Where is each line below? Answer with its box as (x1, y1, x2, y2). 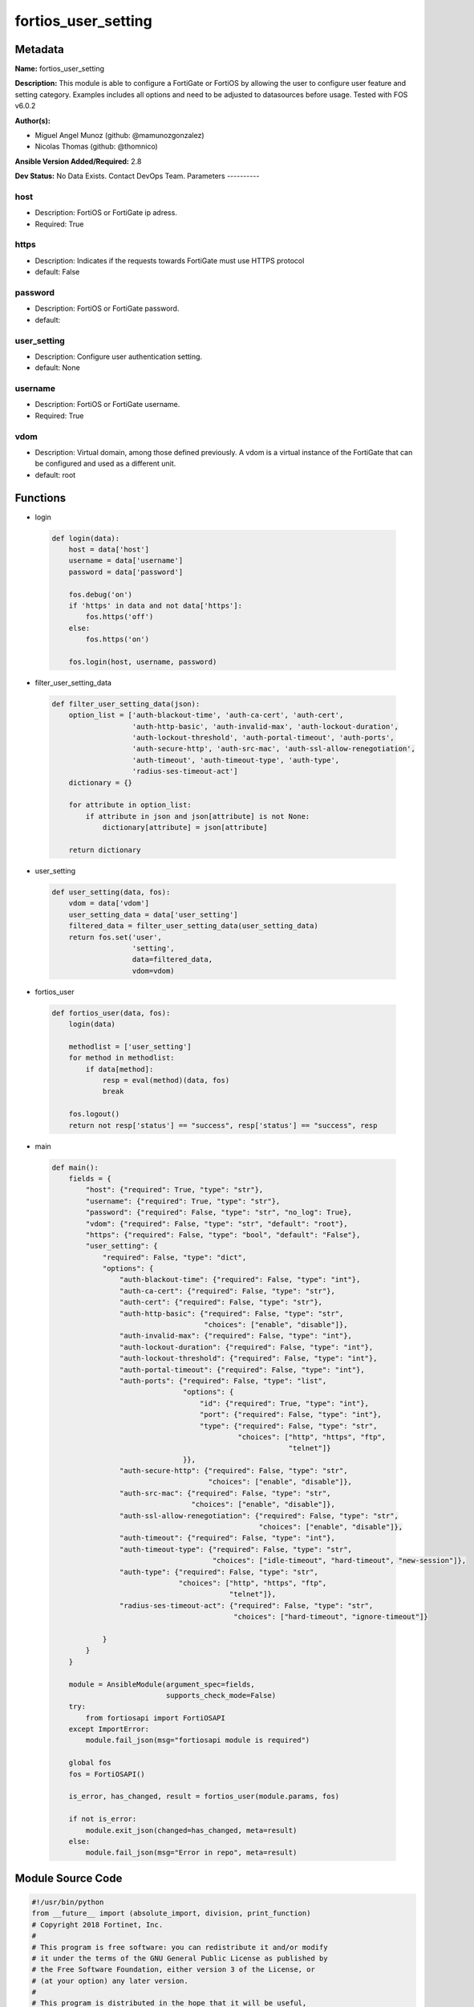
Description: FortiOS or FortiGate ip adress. (34, 208, 178, 218)
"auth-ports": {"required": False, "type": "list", (119, 1376, 327, 1385)
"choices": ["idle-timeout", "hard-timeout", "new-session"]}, (212, 1556, 467, 1565)
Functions (14, 491, 67, 505)
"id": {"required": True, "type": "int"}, (199, 1398, 369, 1408)
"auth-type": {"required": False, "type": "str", (119, 1567, 318, 1577)
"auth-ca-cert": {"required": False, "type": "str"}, (119, 1286, 336, 1296)
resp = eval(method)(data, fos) (102, 1076, 230, 1085)
